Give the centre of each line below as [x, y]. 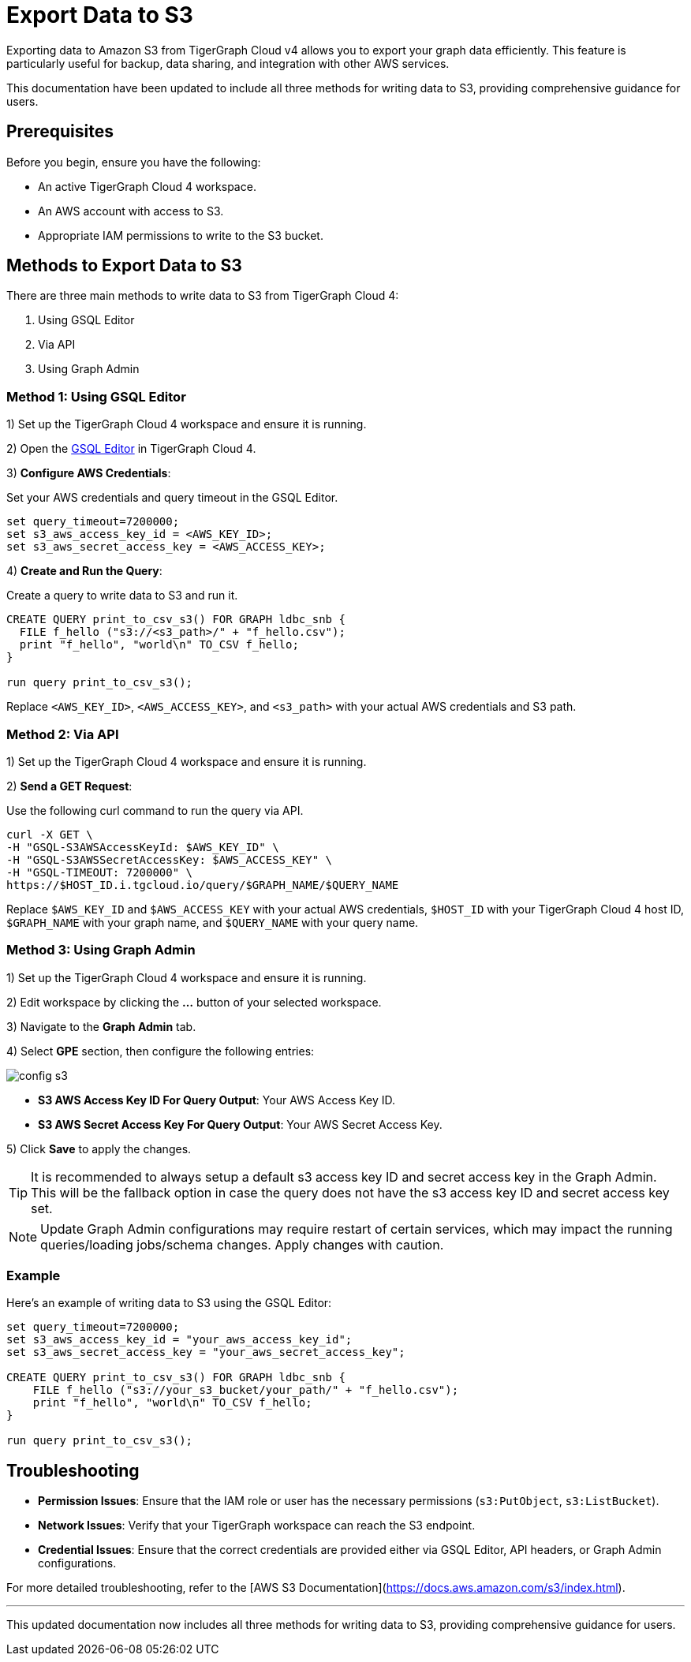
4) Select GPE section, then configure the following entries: [161, 1051]
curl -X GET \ [50, 834]
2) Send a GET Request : [69, 786]
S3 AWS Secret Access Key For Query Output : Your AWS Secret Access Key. [240, 1124]
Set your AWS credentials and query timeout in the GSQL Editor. [172, 498]
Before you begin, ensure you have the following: [134, 162]
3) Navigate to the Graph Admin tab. [101, 1026]
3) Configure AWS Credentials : [89, 473]
